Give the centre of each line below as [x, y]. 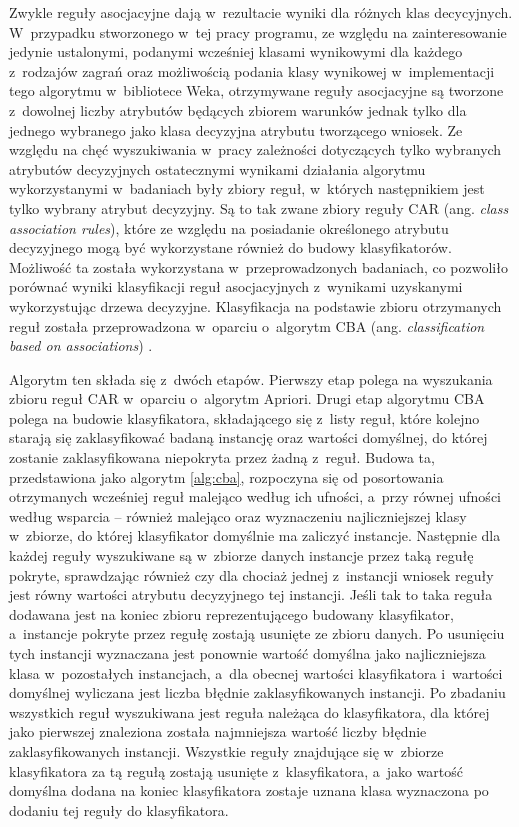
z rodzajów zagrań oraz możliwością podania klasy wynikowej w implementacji [252, 70]
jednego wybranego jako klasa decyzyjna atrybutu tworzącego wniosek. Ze [236, 129]
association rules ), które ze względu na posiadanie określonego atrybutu [229, 227]
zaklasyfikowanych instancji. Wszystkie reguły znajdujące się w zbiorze [226, 750]
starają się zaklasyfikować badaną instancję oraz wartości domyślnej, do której [248, 437]
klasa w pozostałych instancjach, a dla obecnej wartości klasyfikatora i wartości [256, 672]
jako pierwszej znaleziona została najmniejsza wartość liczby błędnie [218, 731]
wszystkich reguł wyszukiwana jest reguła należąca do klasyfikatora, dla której [249, 711]
